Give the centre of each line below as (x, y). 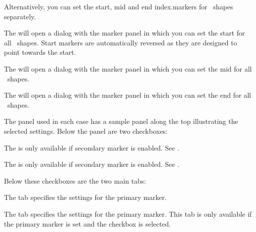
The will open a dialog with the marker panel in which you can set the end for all (128, 95)
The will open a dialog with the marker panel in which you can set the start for (125, 33)
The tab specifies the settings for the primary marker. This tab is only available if (128, 213)
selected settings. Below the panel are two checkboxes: (86, 131)
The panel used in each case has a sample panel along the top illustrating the (121, 121)
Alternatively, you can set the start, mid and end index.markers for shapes (119, 6)
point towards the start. (40, 52)
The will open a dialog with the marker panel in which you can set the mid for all (128, 68)
